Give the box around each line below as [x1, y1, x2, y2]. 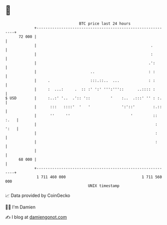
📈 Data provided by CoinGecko [5, 192, 70, 198]
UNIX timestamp [87, 183, 120, 188]
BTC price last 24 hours [79, 21, 131, 26]
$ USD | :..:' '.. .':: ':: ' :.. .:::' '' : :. [5, 95, 162, 101]
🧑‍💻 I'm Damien [5, 204, 36, 210]
